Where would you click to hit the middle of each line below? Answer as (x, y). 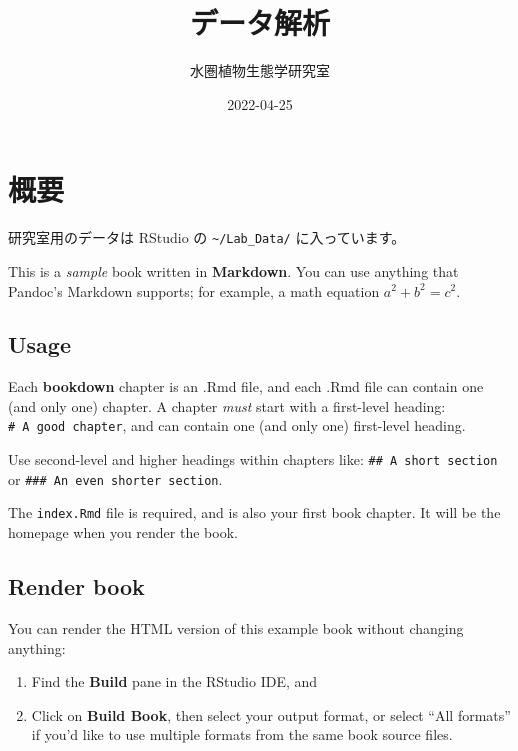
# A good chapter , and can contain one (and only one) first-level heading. (237, 425)
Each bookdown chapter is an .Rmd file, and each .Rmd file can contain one (246, 386)
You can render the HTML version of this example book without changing (236, 627)
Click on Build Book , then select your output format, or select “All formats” (271, 714)
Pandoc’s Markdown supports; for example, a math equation (194, 290)
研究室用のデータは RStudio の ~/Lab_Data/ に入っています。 (207, 237)
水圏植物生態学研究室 (260, 70)
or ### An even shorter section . (115, 478)
